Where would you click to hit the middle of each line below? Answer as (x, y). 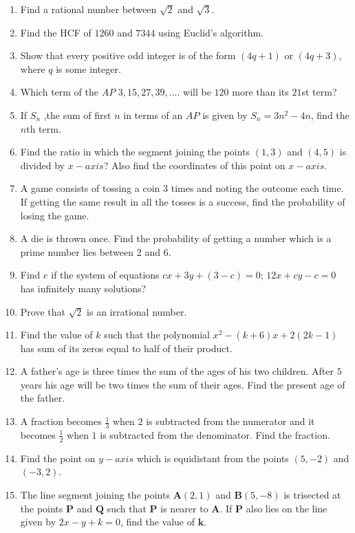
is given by (225, 115)
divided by (42, 165)
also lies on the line (287, 508)
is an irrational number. (137, 311)
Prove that (43, 311)
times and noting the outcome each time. (257, 188)
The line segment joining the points (95, 494)
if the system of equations (105, 275)
